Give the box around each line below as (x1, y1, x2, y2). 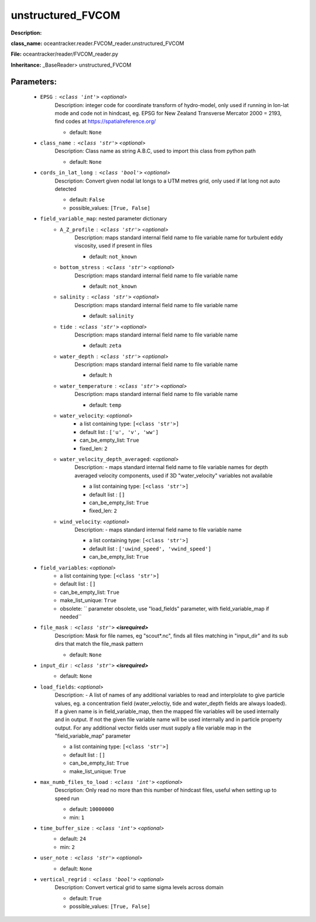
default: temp (89, 401, 122, 408)
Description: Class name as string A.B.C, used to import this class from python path (54, 147, 256, 154)
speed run (54, 794, 80, 801)
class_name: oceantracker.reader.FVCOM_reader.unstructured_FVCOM (11, 40, 184, 47)
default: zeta (89, 342, 122, 349)
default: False (69, 196, 105, 203)
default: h (89, 371, 112, 379)
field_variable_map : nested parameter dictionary (40, 215, 167, 222)
